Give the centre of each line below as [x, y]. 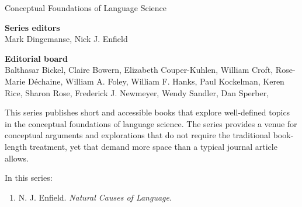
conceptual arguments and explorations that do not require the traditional [138, 135]
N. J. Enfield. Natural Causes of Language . [95, 197]
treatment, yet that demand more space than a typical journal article [153, 146]
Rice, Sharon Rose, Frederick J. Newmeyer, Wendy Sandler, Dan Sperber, [137, 92]
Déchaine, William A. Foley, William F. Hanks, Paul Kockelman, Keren [156, 81]
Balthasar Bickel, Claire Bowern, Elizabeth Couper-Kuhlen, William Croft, [139, 70]
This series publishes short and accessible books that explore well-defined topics [147, 112]
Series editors [32, 27]
